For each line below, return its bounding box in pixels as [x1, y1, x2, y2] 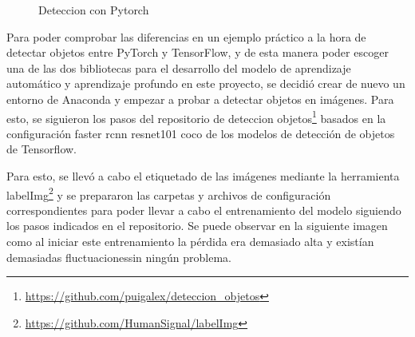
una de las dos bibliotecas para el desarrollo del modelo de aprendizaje [6, 59, 351, 76]
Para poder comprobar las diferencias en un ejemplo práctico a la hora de [6, 28, 366, 45]
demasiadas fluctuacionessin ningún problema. [6, 248, 231, 265]
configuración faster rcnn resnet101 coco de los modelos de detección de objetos [6, 125, 395, 141]
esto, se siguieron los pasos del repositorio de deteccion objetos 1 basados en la [6, 107, 386, 126]
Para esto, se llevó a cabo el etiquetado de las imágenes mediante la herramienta [6, 168, 400, 184]
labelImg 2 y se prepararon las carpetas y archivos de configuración [6, 184, 331, 203]
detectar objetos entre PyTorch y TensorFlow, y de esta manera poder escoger [6, 44, 389, 61]
